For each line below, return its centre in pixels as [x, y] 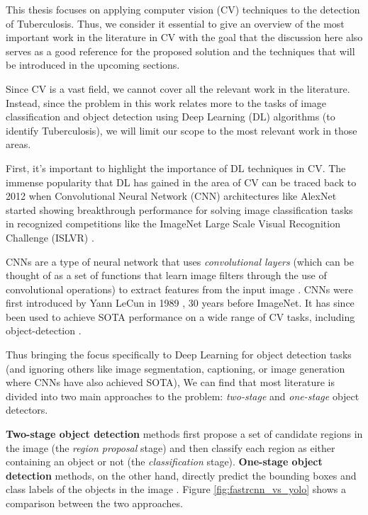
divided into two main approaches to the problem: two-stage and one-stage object [183, 396]
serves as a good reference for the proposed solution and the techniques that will [180, 51]
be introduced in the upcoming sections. [93, 65]
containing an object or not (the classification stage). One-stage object [164, 462]
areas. [18, 144]
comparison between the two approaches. [94, 503]
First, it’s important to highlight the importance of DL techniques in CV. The [176, 168]
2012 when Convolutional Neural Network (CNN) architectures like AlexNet [171, 196]
